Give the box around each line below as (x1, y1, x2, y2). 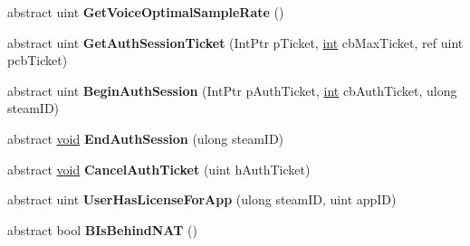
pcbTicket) (7, 51, 68, 70)
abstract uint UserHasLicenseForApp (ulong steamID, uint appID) (7, 190, 397, 209)
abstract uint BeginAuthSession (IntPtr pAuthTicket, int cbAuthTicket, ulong (7, 80, 457, 99)
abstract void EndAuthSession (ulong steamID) (7, 128, 284, 147)
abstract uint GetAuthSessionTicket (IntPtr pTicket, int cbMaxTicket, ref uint (7, 33, 464, 52)
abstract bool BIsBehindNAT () (7, 220, 197, 239)
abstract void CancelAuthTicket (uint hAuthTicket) (7, 159, 311, 178)
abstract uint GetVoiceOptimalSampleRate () (7, 3, 284, 21)
